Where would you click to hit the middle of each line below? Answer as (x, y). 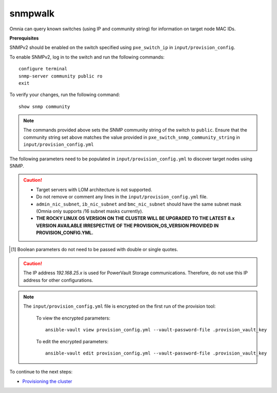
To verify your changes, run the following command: (65, 95)
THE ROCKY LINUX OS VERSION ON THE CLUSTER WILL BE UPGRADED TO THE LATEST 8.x (135, 218)
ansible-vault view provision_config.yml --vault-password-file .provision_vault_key (156, 330)
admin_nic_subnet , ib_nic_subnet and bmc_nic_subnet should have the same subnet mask (139, 204)
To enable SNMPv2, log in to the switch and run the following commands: (87, 57)
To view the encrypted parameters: (73, 318)
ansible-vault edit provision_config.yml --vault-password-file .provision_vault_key (156, 353)
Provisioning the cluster (47, 381)
